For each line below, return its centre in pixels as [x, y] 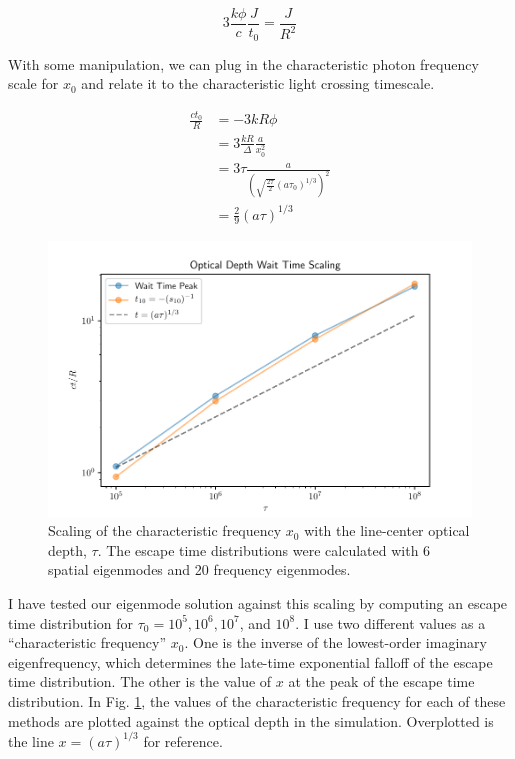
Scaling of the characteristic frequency [165, 530]
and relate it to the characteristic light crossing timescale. [258, 83]
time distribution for [71, 622]
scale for [33, 83]
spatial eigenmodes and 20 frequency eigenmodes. [199, 569]
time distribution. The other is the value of [140, 681]
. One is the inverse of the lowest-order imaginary [335, 642]
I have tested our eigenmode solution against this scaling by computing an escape [258, 603]
